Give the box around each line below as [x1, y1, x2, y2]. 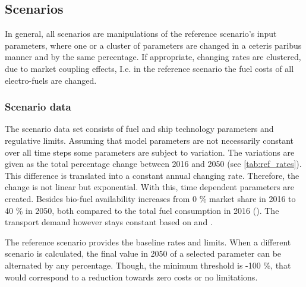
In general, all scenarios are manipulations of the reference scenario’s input [5, 27, 277, 40]
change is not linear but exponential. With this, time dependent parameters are [5, 181, 294, 193]
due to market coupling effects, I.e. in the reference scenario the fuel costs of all [5, 62, 294, 74]
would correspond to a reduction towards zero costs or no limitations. [5, 270, 258, 283]
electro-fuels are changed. [5, 74, 97, 86]
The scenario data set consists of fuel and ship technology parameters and [5, 122, 274, 135]
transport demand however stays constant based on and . [5, 216, 213, 228]
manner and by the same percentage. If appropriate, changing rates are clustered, [5, 51, 301, 63]
